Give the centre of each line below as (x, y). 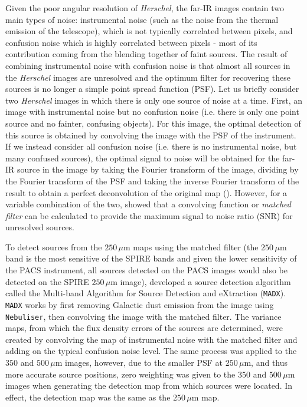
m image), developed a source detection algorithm (201, 281)
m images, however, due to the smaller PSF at (139, 362)
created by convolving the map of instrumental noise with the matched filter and (151, 339)
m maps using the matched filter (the (191, 246)
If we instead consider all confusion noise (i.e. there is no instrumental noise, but (151, 146)
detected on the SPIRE (47, 281)
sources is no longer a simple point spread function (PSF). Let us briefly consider (152, 89)
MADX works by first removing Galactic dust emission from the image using (140, 304)
